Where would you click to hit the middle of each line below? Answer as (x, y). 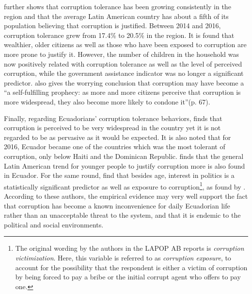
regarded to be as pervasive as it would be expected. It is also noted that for (118, 137)
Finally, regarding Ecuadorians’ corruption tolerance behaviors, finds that (113, 118)
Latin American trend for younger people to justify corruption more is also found (125, 165)
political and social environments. (54, 224)
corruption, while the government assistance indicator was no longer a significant (124, 73)
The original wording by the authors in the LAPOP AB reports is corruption (130, 248)
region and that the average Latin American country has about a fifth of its (116, 16)
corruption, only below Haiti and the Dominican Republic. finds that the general (124, 156)
